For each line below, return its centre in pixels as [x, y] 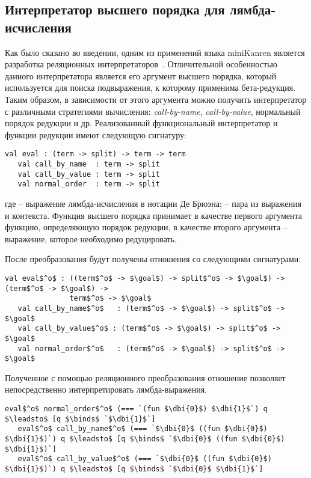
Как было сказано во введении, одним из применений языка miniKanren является [155, 52]
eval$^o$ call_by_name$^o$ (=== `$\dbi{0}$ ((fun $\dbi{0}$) [143, 429]
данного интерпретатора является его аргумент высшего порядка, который [141, 75]
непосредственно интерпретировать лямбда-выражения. [106, 389]
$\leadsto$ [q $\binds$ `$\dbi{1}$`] [80, 419]
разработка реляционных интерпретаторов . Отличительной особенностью [141, 64]
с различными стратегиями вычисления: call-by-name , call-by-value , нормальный [153, 111]
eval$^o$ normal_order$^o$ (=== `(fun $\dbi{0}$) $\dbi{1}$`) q [136, 409]
